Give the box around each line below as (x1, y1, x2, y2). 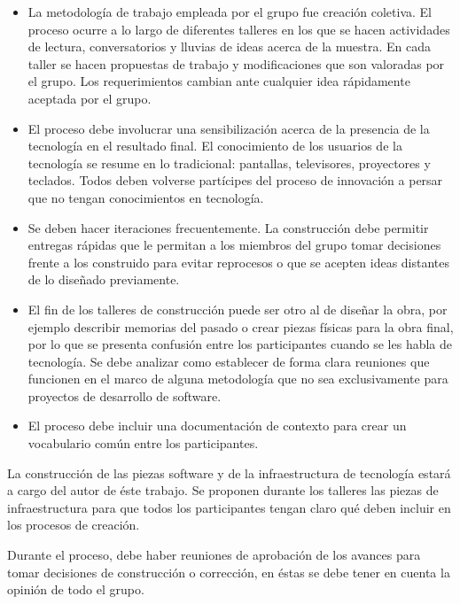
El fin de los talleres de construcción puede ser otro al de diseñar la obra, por (27, 299, 448, 318)
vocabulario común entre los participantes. (27, 434, 259, 453)
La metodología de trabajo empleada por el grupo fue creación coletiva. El (27, 3, 432, 20)
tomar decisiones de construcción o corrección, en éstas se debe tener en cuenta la (7, 562, 450, 581)
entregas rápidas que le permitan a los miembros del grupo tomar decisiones (27, 236, 441, 254)
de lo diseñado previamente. (27, 270, 180, 289)
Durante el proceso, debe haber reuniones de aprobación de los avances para (7, 546, 421, 564)
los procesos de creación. (7, 515, 140, 534)
